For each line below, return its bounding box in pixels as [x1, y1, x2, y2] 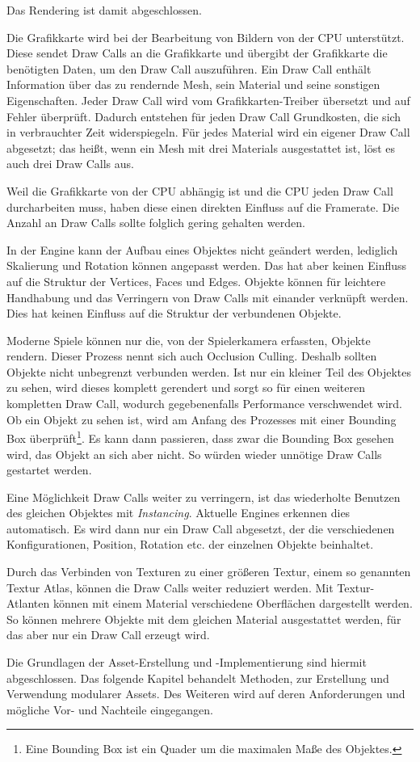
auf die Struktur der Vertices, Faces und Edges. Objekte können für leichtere [6, 272, 386, 289]
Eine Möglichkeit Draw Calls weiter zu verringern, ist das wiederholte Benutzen [6, 488, 401, 505]
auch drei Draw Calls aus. [6, 155, 134, 172]
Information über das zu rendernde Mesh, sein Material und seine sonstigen [6, 76, 380, 93]
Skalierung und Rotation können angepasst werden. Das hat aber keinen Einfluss [6, 257, 407, 274]
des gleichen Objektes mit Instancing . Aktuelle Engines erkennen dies [6, 504, 351, 521]
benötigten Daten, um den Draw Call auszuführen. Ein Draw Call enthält [6, 60, 372, 77]
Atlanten [6, 595, 50, 612]
